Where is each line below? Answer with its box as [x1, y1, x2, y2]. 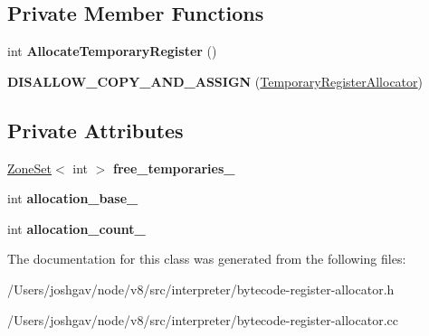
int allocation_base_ [7, 189, 138, 208]
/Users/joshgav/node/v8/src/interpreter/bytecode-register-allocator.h [7, 279, 395, 298]
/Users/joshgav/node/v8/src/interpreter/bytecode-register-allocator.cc [7, 310, 398, 329]
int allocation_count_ [7, 219, 146, 238]
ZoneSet [7, 158, 52, 177]
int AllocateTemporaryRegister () [7, 42, 217, 61]
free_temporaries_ [113, 158, 235, 177]
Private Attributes [7, 116, 184, 144]
